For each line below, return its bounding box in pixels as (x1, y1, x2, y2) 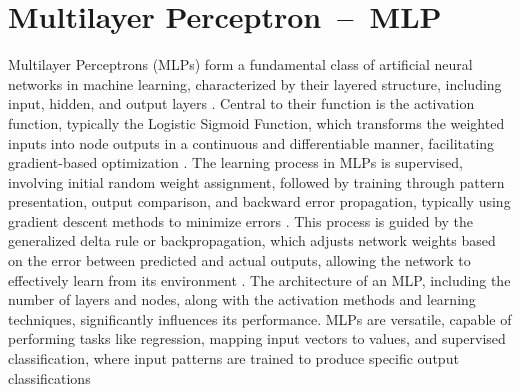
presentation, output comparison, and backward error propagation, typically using (8, 191, 511, 212)
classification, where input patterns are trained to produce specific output (8, 348, 459, 369)
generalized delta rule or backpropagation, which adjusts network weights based (8, 230, 496, 251)
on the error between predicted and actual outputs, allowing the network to (8, 250, 471, 271)
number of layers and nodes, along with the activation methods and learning (8, 289, 476, 310)
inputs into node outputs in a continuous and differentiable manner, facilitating (8, 132, 495, 153)
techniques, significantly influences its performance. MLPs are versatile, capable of (8, 308, 512, 329)
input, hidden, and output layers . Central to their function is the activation (8, 93, 475, 114)
